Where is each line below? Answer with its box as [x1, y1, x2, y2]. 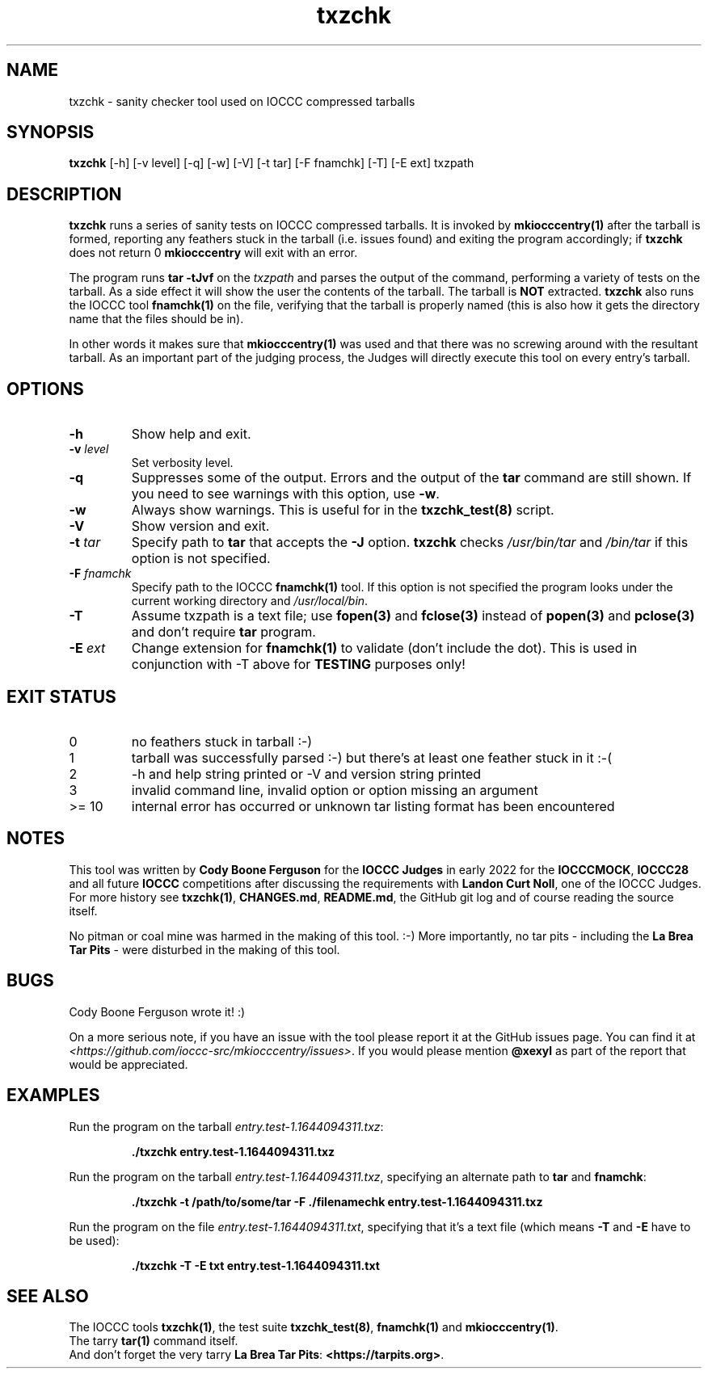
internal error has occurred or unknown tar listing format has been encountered [131, 797, 615, 814]
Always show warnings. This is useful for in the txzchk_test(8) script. [131, 502, 554, 519]
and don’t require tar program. [131, 624, 316, 641]
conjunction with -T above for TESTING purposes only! [131, 656, 466, 673]
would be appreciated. [69, 1057, 188, 1071]
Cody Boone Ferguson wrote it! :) [69, 1004, 246, 1019]
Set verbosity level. [131, 456, 234, 470]
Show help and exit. [131, 426, 251, 443]
